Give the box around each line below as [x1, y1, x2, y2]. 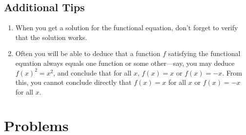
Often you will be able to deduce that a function [15, 48, 161, 58]
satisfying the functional [168, 48, 241, 58]
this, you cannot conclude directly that [15, 77, 132, 87]
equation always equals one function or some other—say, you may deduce [15, 58, 235, 68]
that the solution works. [15, 32, 87, 42]
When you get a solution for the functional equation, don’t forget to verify [15, 22, 238, 33]
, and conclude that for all [53, 67, 132, 77]
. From [222, 67, 242, 77]
